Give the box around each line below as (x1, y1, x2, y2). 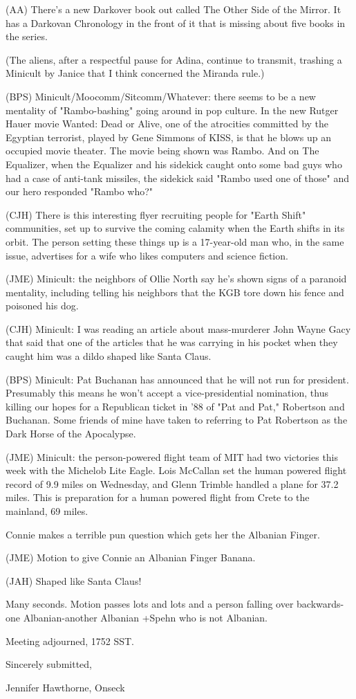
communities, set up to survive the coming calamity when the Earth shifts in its (6, 221, 345, 235)
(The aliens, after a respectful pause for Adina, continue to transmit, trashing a (6, 52, 342, 66)
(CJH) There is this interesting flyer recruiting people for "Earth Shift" (6, 207, 306, 221)
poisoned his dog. (6, 298, 79, 313)
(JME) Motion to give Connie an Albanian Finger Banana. (6, 550, 256, 565)
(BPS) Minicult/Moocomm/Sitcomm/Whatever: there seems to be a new (6, 89, 316, 103)
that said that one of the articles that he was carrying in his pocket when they (6, 335, 338, 349)
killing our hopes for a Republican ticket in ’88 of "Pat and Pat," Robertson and (6, 399, 345, 413)
